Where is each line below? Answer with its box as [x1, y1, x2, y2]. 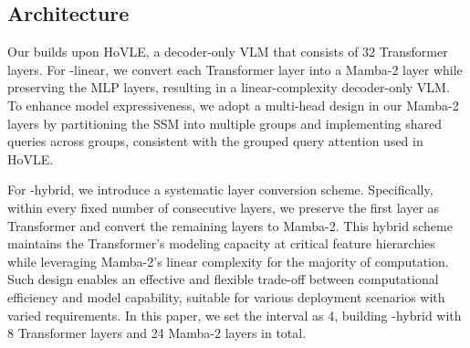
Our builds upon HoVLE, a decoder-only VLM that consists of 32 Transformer [7, 42, 448, 61]
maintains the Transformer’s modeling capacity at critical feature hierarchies [7, 234, 435, 253]
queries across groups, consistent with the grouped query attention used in [7, 132, 423, 151]
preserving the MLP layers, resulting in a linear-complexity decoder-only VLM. [7, 78, 450, 97]
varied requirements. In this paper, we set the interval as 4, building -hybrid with [7, 305, 462, 324]
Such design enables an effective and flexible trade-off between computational [7, 269, 439, 289]
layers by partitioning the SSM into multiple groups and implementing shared [7, 113, 443, 132]
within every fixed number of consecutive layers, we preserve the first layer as [7, 197, 440, 216]
